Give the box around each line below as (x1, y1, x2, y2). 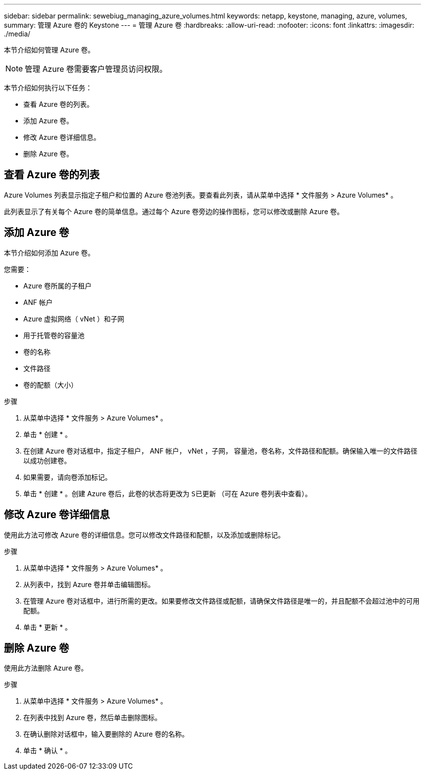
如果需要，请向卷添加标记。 (23, 472, 112, 481)
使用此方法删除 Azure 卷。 (4, 664, 88, 673)
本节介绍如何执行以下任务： (4, 84, 92, 92)
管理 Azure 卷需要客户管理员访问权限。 (25, 64, 167, 74)
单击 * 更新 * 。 (23, 623, 72, 631)
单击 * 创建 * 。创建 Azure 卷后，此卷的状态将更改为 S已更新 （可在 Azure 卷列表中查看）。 (23, 489, 312, 498)
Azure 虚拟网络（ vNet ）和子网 (23, 314, 124, 323)
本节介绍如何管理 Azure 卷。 (4, 46, 95, 54)
